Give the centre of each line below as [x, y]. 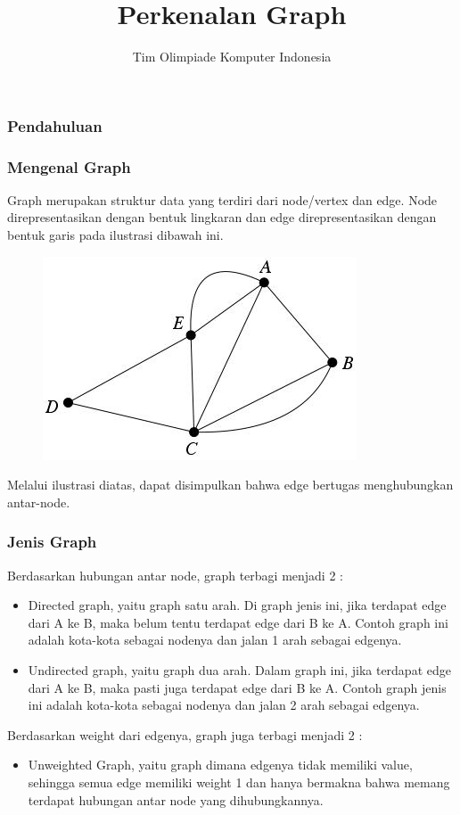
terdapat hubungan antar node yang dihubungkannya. [176, 799]
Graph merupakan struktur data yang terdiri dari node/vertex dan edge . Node [222, 199]
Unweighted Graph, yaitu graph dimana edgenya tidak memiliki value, [220, 765]
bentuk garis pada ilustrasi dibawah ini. [115, 235]
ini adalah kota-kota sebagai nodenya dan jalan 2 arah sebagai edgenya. [224, 705]
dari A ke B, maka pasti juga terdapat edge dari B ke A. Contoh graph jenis [237, 687]
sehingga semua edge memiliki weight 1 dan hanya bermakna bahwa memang [239, 782]
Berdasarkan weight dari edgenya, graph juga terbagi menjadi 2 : [185, 734]
